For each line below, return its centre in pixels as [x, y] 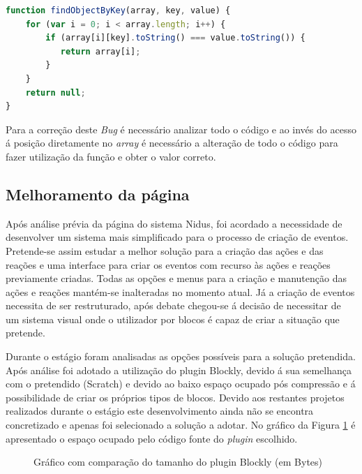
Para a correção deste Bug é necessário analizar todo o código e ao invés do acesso [181, 129]
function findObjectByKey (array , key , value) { [118, 10]
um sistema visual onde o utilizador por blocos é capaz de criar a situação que [173, 319]
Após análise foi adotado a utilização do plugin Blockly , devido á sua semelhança [179, 370]
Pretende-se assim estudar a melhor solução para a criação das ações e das [165, 250]
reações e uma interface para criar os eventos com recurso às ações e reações [168, 264]
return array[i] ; [100, 51]
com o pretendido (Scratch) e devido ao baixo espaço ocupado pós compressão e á [181, 384]
